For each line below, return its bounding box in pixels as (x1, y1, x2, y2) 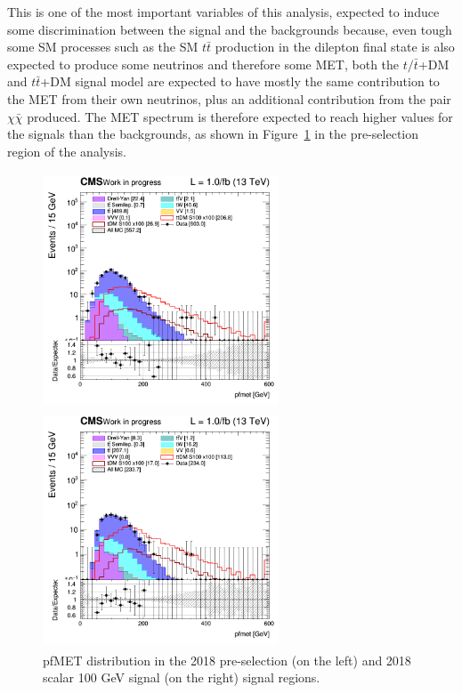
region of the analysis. (7, 141, 126, 160)
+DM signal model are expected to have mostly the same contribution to (40, 72, 440, 91)
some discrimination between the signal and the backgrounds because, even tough (7, 20, 452, 38)
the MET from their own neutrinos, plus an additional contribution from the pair (7, 89, 451, 108)
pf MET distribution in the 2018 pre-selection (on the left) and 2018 (43, 650, 411, 669)
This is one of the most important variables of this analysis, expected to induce (7, 3, 440, 20)
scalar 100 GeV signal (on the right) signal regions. (43, 668, 320, 687)
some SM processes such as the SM (7, 37, 199, 56)
